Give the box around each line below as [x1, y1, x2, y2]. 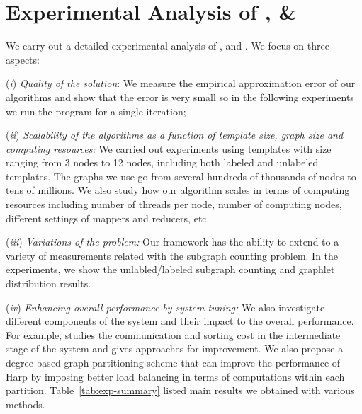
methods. [6, 396, 45, 411]
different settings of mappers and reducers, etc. [6, 210, 210, 225]
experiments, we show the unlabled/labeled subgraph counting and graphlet [6, 262, 335, 277]
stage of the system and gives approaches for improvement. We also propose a [6, 341, 344, 356]
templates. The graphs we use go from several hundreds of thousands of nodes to [6, 168, 356, 183]
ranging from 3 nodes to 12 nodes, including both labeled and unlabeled [6, 155, 319, 170]
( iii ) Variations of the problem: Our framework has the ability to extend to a [6, 234, 339, 249]
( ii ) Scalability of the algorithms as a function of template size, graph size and [6, 127, 344, 142]
